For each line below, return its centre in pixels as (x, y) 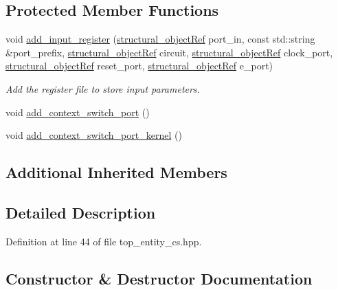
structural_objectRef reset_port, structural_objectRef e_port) (139, 66)
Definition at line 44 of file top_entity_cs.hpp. (104, 241)
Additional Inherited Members (116, 172)
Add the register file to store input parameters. (103, 88)
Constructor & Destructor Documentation (159, 278)
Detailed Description (81, 212)
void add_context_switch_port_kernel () (94, 135)
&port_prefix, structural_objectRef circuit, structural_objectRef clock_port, (169, 52)
